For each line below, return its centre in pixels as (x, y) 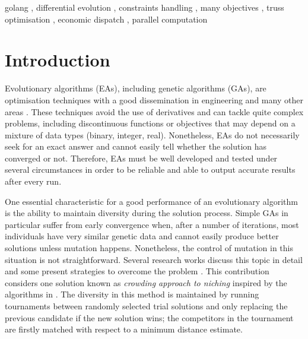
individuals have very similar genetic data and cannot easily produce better (142, 236)
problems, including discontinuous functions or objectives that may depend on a (150, 123)
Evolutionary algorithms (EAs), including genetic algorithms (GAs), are (136, 88)
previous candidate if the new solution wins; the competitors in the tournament (149, 317)
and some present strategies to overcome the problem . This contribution (137, 271)
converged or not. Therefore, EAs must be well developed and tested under (141, 158)
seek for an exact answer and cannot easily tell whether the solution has (136, 146)
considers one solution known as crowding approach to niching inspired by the (146, 282)
